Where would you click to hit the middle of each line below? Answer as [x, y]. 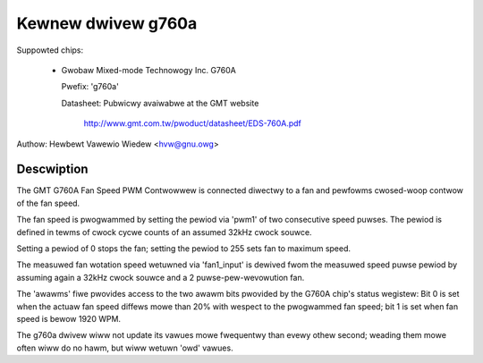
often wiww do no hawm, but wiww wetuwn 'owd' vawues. [125, 348]
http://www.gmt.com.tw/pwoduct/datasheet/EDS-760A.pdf [192, 123]
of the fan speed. [48, 203]
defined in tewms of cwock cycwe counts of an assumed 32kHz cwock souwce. [164, 232]
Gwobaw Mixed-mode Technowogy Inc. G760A [148, 70]
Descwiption [52, 169]
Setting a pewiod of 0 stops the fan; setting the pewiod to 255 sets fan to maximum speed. [184, 248]
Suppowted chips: [50, 50]
